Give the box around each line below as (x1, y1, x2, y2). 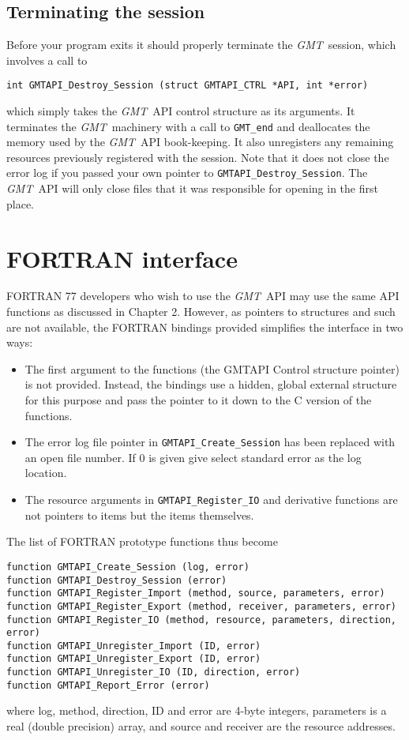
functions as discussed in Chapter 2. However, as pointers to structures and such (6, 303, 396, 320)
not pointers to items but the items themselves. (24, 506, 254, 523)
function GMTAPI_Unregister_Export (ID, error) (6, 653, 261, 665)
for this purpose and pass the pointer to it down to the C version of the (24, 392, 372, 408)
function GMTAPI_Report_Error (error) (6, 679, 210, 691)
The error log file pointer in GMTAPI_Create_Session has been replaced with (24, 434, 396, 450)
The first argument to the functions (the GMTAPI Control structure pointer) (24, 360, 400, 377)
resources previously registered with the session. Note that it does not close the (6, 148, 389, 165)
